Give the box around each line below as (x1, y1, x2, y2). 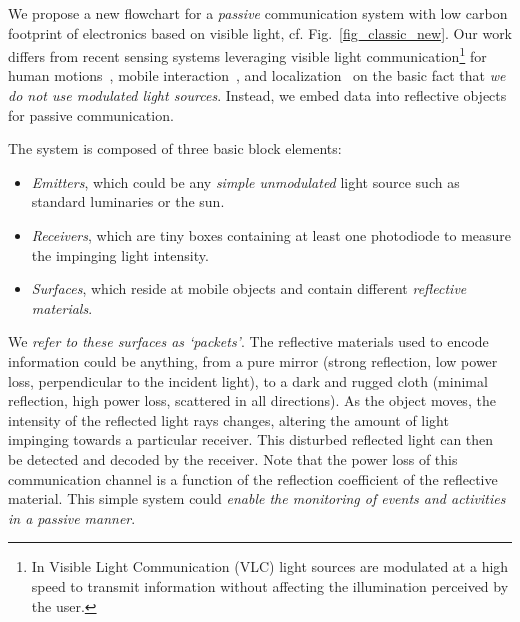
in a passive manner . (8, 507, 136, 528)
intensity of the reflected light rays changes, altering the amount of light (8, 409, 449, 430)
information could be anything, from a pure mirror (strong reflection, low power (8, 350, 498, 371)
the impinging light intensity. (31, 244, 209, 265)
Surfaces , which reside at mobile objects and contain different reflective (31, 278, 467, 299)
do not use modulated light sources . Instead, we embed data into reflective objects (8, 85, 507, 106)
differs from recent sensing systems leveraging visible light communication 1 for (8, 43, 487, 66)
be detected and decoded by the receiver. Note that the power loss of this (8, 448, 458, 469)
